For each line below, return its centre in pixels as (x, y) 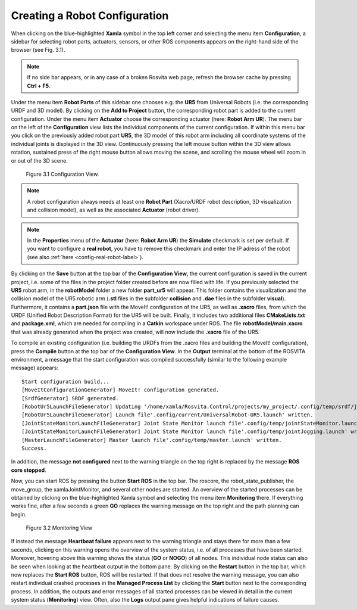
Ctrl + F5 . (39, 86)
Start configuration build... (66, 382)
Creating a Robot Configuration (90, 15)
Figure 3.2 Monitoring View (59, 528)
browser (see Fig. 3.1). (38, 50)
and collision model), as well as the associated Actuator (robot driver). (114, 210)
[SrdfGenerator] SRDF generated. (70, 398)
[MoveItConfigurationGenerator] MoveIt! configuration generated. (120, 390)
